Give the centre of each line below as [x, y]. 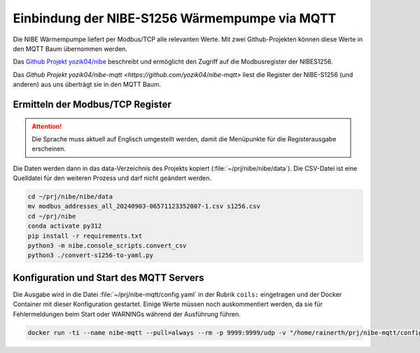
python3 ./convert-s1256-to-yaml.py [91, 255]
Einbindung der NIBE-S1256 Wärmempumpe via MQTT [175, 18]
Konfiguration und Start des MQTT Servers [108, 278]
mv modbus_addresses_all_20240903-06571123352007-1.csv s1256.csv [144, 206]
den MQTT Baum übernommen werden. [70, 48]
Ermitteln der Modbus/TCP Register [92, 104]
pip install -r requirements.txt [85, 236]
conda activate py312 [65, 226]
